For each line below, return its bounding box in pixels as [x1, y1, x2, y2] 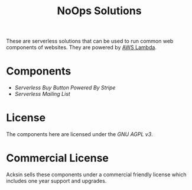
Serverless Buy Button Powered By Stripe [14, 84, 116, 91]
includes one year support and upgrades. [6, 178, 107, 184]
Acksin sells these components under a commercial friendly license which [6, 171, 187, 178]
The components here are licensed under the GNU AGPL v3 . [6, 131, 154, 138]
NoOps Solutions [57, 4, 142, 18]
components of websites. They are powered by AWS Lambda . [6, 44, 157, 51]
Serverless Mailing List [14, 91, 71, 98]
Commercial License [6, 152, 109, 165]
